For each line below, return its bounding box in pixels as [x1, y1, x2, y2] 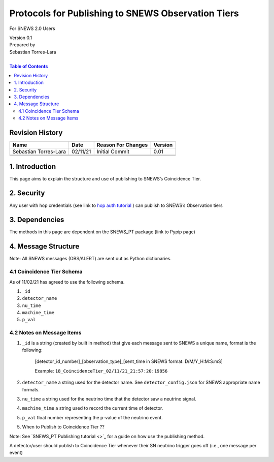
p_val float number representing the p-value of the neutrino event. [22, 414, 163, 420]
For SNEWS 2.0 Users [9, 25, 55, 32]
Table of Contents [9, 63, 48, 69]
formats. [22, 386, 40, 392]
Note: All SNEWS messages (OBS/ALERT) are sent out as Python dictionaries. [9, 256, 172, 262]
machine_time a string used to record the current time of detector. [22, 405, 163, 411]
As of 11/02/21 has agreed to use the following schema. [9, 279, 125, 285]
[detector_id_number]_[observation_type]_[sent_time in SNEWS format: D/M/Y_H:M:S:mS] [35, 358, 223, 364]
